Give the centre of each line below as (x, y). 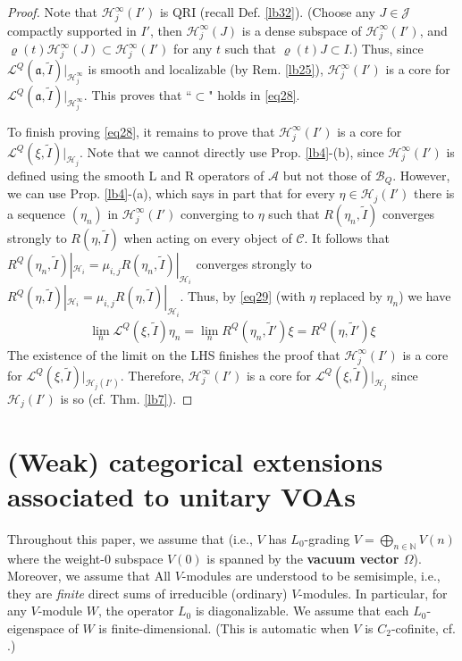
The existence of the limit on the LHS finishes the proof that (174, 354)
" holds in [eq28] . (254, 95)
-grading (327, 538)
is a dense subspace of (302, 30)
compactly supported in (72, 30)
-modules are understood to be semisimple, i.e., (311, 576)
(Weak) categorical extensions (195, 460)
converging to (217, 213)
